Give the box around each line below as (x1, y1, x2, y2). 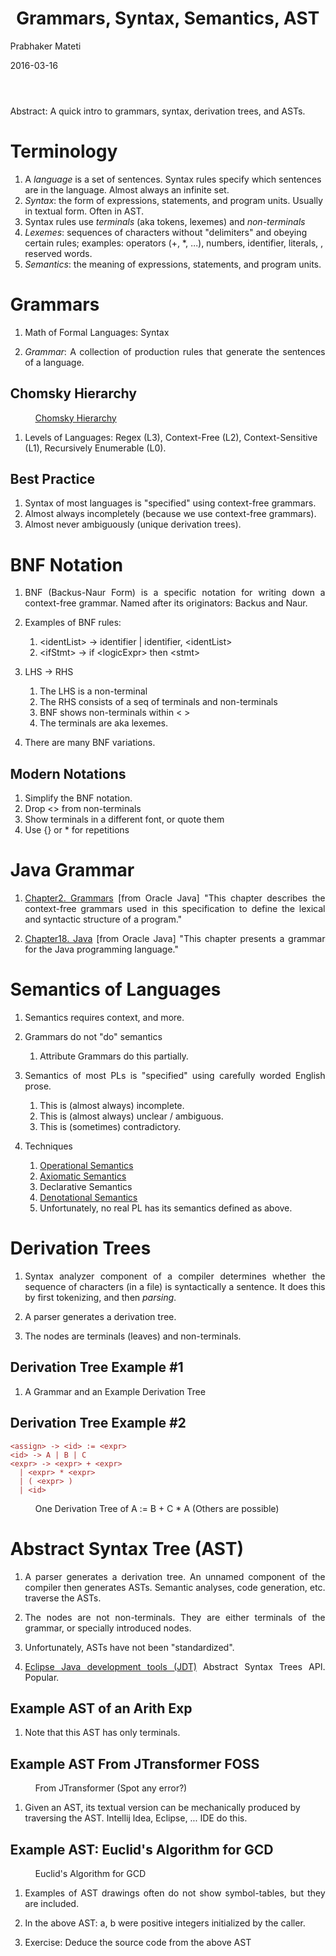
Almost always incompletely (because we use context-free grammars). (24, 508, 317, 520)
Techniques (24, 1140, 74, 1152)
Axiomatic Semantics (39, 1170, 127, 1182)
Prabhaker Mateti (10, 40, 81, 52)
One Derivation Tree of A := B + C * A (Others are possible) (35, 1502, 279, 1514)
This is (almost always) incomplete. (39, 1100, 186, 1112)
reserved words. (24, 247, 93, 259)
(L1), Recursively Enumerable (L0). (24, 442, 166, 454)
